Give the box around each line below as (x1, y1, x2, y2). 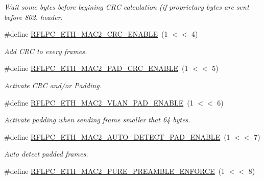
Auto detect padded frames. (4, 148, 88, 159)
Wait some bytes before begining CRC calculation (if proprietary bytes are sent (4, 2, 249, 12)
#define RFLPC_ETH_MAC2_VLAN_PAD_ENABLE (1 (4, 97, 194, 108)
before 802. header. (4, 11, 63, 22)
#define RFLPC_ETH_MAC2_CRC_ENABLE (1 (4, 29, 168, 39)
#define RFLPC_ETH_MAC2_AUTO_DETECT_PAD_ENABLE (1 (4, 131, 230, 142)
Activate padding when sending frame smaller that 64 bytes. (4, 114, 190, 125)
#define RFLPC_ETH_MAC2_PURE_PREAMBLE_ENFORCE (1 (4, 165, 225, 176)
